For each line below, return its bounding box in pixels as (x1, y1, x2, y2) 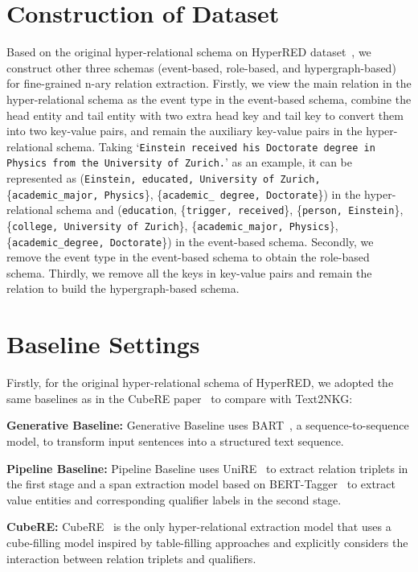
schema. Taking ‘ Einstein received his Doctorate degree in (56, 138, 375, 154)
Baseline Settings (6, 327, 200, 360)
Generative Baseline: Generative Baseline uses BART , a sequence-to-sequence (6, 417, 409, 434)
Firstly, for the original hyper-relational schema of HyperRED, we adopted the (6, 374, 394, 391)
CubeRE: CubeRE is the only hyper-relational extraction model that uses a (6, 518, 391, 535)
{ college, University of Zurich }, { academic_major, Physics (6, 216, 330, 233)
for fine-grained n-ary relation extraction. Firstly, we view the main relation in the (6, 75, 412, 92)
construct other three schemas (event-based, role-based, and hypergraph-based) (6, 59, 396, 76)
